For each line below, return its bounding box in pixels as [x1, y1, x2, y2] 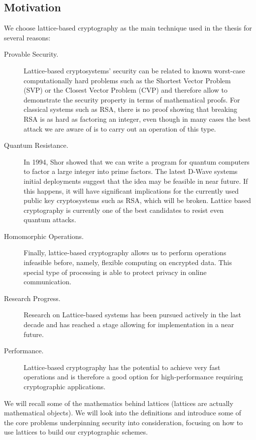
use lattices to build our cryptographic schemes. [4, 427, 148, 437]
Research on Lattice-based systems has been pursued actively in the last [24, 309, 242, 320]
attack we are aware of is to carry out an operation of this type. [24, 123, 216, 134]
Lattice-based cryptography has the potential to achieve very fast [24, 362, 221, 372]
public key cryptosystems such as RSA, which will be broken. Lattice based [24, 195, 251, 205]
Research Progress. [4, 293, 61, 303]
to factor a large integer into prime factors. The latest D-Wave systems [24, 166, 238, 176]
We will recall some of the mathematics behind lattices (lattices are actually [4, 398, 233, 408]
